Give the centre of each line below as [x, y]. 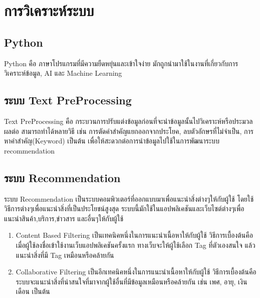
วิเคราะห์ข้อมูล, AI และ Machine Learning [63, 73]
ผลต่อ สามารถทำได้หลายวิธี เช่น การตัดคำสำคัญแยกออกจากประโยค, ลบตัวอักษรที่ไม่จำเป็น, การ [129, 131]
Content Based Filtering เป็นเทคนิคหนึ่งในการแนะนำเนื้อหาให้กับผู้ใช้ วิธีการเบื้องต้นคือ [134, 235]
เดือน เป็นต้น [33, 291]
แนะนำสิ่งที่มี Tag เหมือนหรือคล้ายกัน [65, 255]
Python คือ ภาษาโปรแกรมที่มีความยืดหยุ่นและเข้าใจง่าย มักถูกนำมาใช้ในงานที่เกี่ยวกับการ [121, 63]
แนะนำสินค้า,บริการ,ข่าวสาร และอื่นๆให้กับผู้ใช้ [64, 218]
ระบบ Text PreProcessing [68, 100]
